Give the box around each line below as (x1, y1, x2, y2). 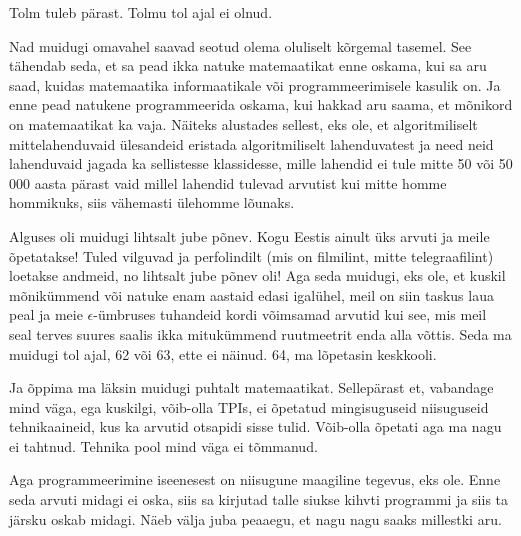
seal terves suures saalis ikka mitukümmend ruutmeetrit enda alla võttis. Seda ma (9, 323, 512, 344)
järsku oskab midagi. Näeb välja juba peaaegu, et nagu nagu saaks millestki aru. (9, 508, 502, 529)
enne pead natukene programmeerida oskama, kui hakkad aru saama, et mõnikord (9, 94, 513, 115)
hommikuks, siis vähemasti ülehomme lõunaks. (9, 192, 295, 213)
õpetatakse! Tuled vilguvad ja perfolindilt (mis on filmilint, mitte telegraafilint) (9, 245, 494, 266)
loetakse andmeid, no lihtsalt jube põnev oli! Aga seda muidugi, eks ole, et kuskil (9, 265, 506, 286)
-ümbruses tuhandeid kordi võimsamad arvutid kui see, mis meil (93, 304, 487, 325)
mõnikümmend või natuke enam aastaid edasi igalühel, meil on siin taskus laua (9, 284, 494, 305)
